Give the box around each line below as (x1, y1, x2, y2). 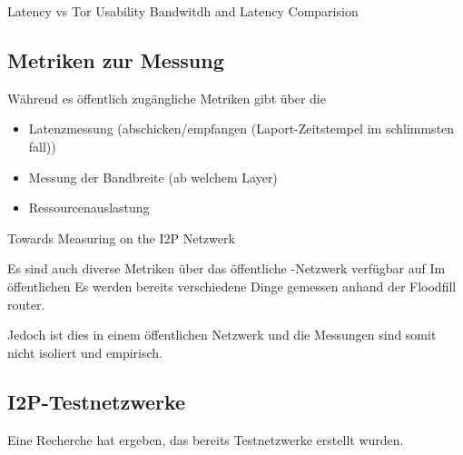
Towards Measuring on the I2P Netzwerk (7, 228, 235, 247)
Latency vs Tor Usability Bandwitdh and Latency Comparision (7, 2, 359, 20)
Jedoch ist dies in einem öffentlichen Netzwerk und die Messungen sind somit (7, 325, 437, 344)
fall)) (28, 136, 56, 155)
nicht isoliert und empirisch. (7, 342, 163, 361)
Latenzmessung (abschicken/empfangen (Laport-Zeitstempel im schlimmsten (28, 119, 455, 138)
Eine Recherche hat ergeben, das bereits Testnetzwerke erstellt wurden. (7, 430, 404, 449)
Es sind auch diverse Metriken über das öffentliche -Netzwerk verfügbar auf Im (7, 259, 446, 278)
